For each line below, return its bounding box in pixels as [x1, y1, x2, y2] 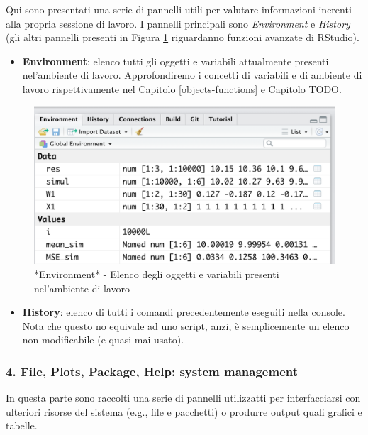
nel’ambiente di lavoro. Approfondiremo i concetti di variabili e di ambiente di [22, 67, 362, 82]
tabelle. [6, 418, 38, 433]
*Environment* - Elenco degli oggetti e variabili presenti [34, 266, 279, 281]
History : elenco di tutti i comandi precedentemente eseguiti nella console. [22, 304, 345, 319]
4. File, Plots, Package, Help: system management [6, 362, 299, 380]
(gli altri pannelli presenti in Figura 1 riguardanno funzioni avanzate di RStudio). [6, 30, 359, 45]
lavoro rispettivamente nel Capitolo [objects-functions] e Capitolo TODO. [22, 81, 342, 96]
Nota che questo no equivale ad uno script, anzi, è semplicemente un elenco [22, 318, 350, 333]
